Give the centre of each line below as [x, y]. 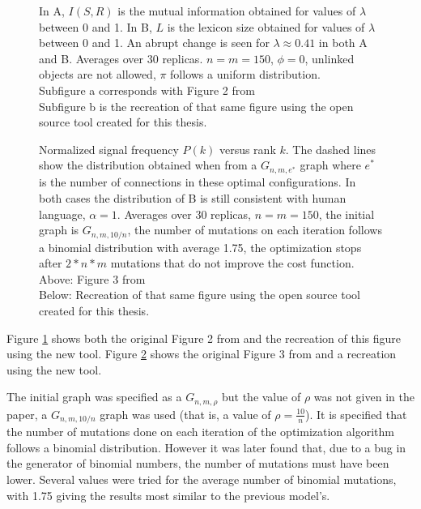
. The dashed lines [331, 149]
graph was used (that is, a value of [185, 414]
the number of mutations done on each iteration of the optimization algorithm [200, 432]
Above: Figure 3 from [92, 278]
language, [62, 214]
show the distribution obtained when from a [148, 165]
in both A [343, 43]
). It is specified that [356, 414]
